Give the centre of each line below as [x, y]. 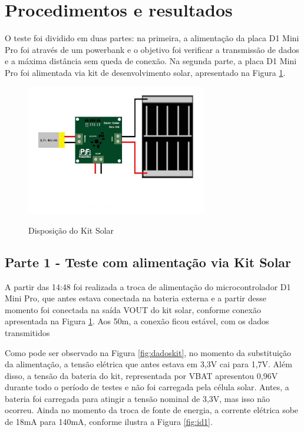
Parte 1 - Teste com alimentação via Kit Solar [148, 262]
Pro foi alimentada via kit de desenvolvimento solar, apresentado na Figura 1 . [145, 72]
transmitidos [27, 332]
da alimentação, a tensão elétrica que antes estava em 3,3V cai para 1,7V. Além [148, 364]
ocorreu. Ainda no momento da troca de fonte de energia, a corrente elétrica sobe [152, 410]
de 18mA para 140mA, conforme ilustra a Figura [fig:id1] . [109, 422]
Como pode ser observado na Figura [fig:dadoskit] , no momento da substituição [148, 352]
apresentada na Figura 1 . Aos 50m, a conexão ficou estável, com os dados [137, 321]
